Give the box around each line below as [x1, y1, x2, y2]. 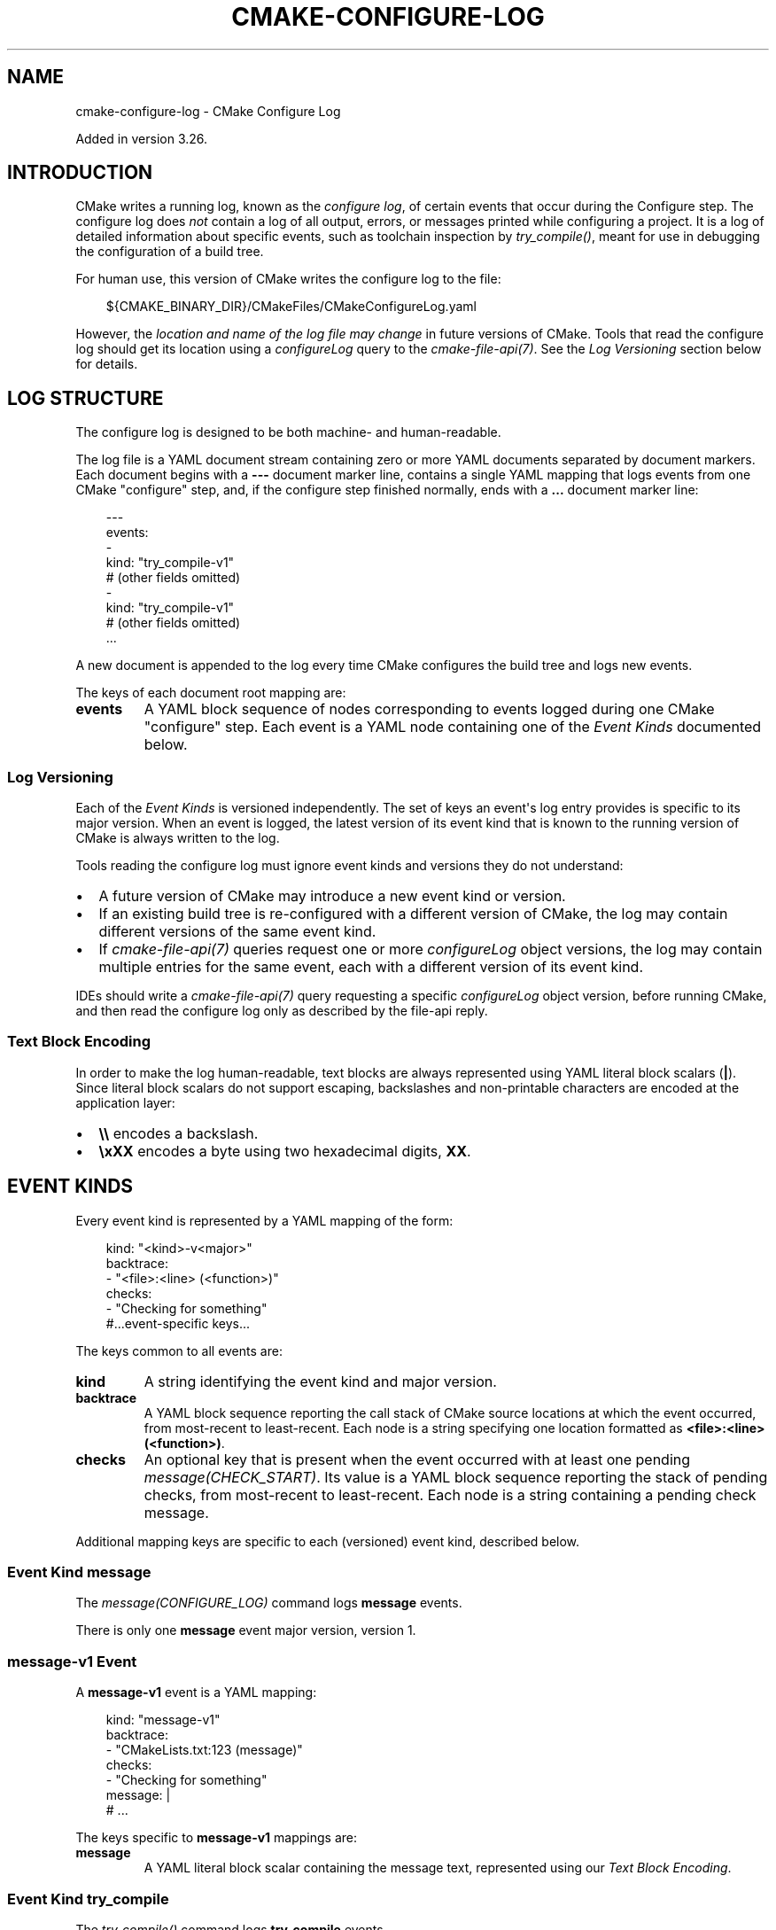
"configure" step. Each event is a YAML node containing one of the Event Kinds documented [144, 718, 762, 736]
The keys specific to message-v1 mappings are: [75, 1830, 358, 1846]
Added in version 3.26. [75, 130, 208, 146]
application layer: [75, 1094, 175, 1110]
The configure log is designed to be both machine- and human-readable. [75, 424, 501, 440]
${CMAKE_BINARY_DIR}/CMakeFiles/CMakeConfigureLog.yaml [105, 299, 477, 315]
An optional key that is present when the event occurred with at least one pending [144, 1450, 691, 1468]
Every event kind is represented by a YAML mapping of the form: [75, 1212, 454, 1228]
